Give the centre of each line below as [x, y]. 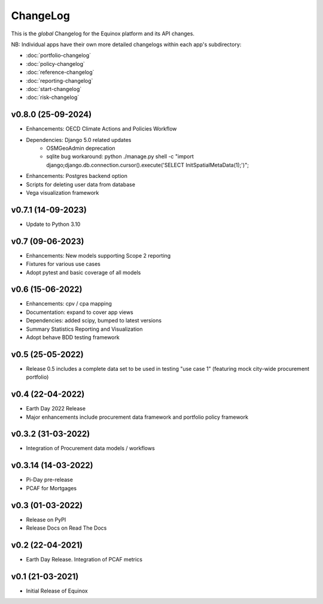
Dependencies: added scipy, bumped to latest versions [94, 321]
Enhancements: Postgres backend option [77, 176]
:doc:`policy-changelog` [55, 64]
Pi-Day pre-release [49, 480]
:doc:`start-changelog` [54, 89]
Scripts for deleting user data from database [81, 184]
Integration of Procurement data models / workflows [90, 448]
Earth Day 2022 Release [56, 409]
